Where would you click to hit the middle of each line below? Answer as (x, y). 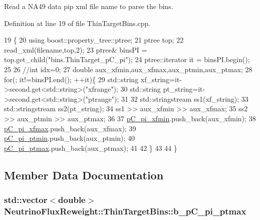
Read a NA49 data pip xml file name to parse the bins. (89, 6)
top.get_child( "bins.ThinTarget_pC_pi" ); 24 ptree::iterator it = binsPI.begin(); (127, 59)
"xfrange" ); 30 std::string (123, 89)
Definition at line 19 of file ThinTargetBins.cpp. (77, 23)
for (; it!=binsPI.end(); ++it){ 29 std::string (71, 79)
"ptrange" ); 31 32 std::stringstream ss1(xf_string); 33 (167, 98)
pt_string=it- (184, 89)
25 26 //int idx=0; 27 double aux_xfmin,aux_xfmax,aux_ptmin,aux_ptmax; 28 (128, 69)
